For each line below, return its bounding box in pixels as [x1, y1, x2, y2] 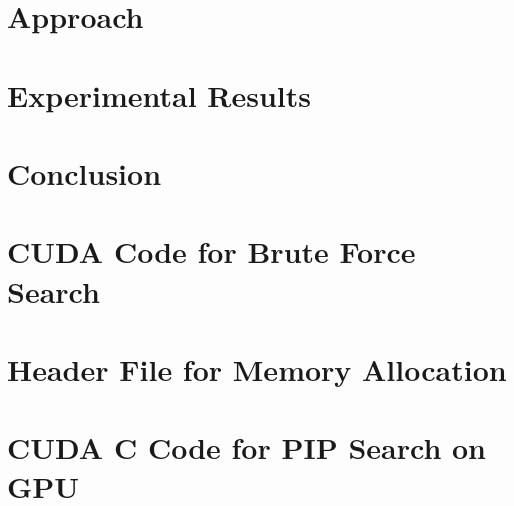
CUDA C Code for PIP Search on [7, 427, 486, 468]
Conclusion [7, 152, 162, 193]
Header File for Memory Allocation [7, 348, 507, 389]
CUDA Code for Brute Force [7, 231, 416, 272]
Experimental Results [7, 74, 311, 115]
